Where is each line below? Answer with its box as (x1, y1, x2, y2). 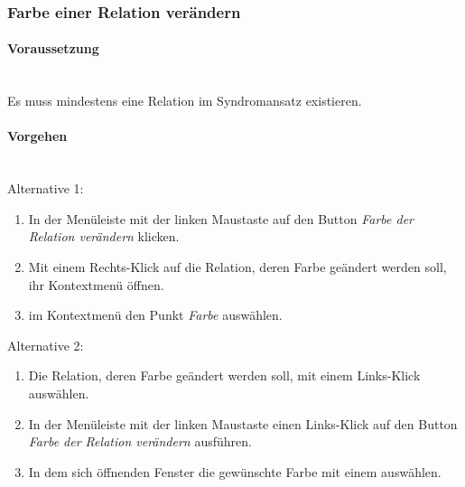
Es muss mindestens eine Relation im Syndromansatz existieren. (7, 91, 362, 110)
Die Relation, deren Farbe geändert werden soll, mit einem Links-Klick (28, 366, 421, 385)
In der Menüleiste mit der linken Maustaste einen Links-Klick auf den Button (28, 414, 458, 433)
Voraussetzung (7, 39, 99, 58)
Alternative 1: (7, 179, 84, 198)
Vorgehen (7, 126, 68, 145)
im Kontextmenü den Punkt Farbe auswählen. (28, 305, 283, 324)
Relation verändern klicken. (28, 227, 180, 246)
